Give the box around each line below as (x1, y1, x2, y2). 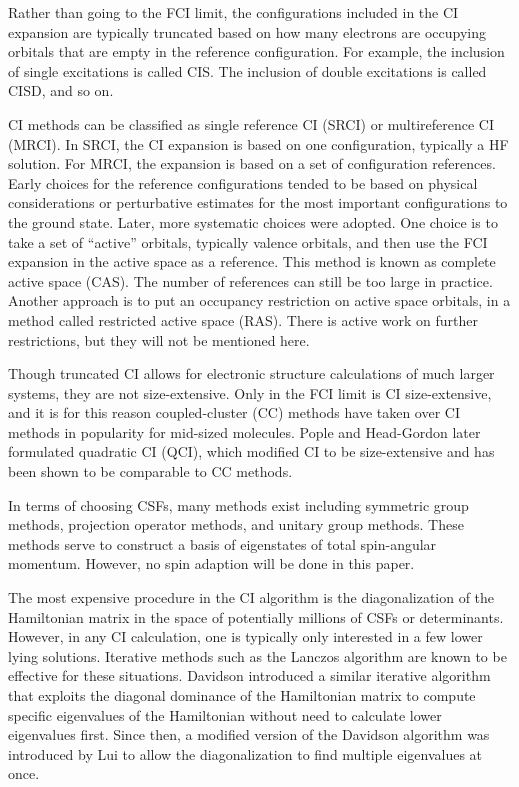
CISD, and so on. (8, 80, 114, 101)
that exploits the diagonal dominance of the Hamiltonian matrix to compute (8, 685, 476, 705)
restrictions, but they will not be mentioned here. (8, 329, 310, 350)
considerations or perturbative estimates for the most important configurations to (8, 192, 508, 213)
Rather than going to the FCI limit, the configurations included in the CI (8, 2, 459, 22)
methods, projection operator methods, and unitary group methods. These (8, 514, 464, 535)
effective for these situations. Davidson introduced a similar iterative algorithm (8, 665, 491, 686)
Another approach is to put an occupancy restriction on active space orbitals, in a (8, 290, 511, 311)
